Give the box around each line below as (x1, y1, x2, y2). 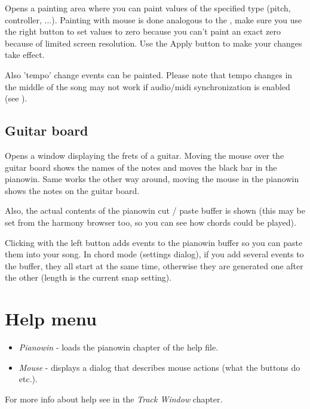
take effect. (5, 48, 45, 61)
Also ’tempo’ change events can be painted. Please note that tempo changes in (5, 68, 293, 81)
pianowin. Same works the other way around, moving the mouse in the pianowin (5, 173, 299, 185)
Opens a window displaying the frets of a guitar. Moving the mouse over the (5, 149, 284, 161)
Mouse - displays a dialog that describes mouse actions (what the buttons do (19, 361, 300, 373)
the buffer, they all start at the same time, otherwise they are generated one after (5, 259, 303, 272)
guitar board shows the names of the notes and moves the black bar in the (5, 161, 277, 173)
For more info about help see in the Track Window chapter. (5, 392, 223, 405)
